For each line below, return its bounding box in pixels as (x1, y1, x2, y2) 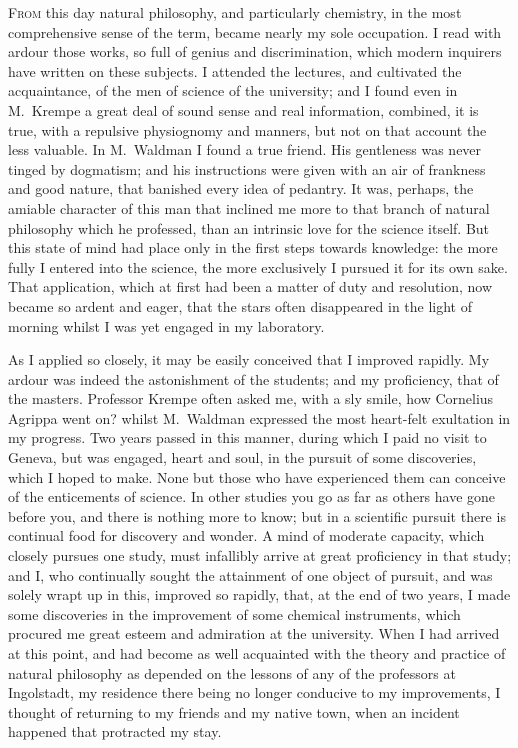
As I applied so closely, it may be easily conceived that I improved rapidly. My (8, 349, 490, 370)
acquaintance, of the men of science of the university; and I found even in (8, 80, 458, 101)
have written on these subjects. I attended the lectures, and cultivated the (8, 60, 462, 81)
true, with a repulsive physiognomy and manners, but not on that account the (8, 119, 487, 140)
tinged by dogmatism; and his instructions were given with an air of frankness (8, 158, 486, 179)
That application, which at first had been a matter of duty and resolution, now (8, 276, 493, 297)
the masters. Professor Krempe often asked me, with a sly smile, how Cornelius (8, 388, 494, 409)
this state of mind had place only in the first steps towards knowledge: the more (8, 237, 498, 258)
